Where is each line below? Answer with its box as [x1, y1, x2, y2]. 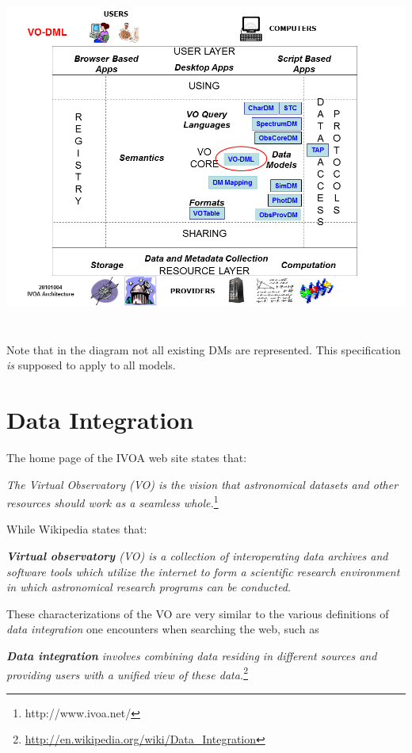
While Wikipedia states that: [6, 521, 147, 537]
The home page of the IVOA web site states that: [6, 449, 247, 465]
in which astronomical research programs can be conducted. [6, 579, 292, 595]
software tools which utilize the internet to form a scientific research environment [6, 563, 400, 579]
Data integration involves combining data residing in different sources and [6, 647, 377, 663]
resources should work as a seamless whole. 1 [6, 492, 219, 510]
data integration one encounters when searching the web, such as [6, 621, 319, 637]
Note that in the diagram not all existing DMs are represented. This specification [6, 341, 401, 357]
